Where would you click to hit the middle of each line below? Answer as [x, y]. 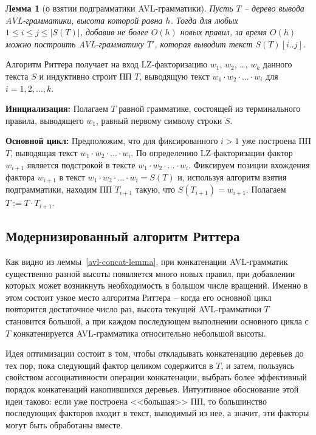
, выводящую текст [174, 76]
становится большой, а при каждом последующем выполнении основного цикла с [157, 321]
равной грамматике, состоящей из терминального [210, 108]
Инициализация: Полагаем [57, 108]
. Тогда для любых [204, 20]
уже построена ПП [276, 141]
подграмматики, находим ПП [59, 189]
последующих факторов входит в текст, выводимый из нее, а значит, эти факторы [157, 413]
